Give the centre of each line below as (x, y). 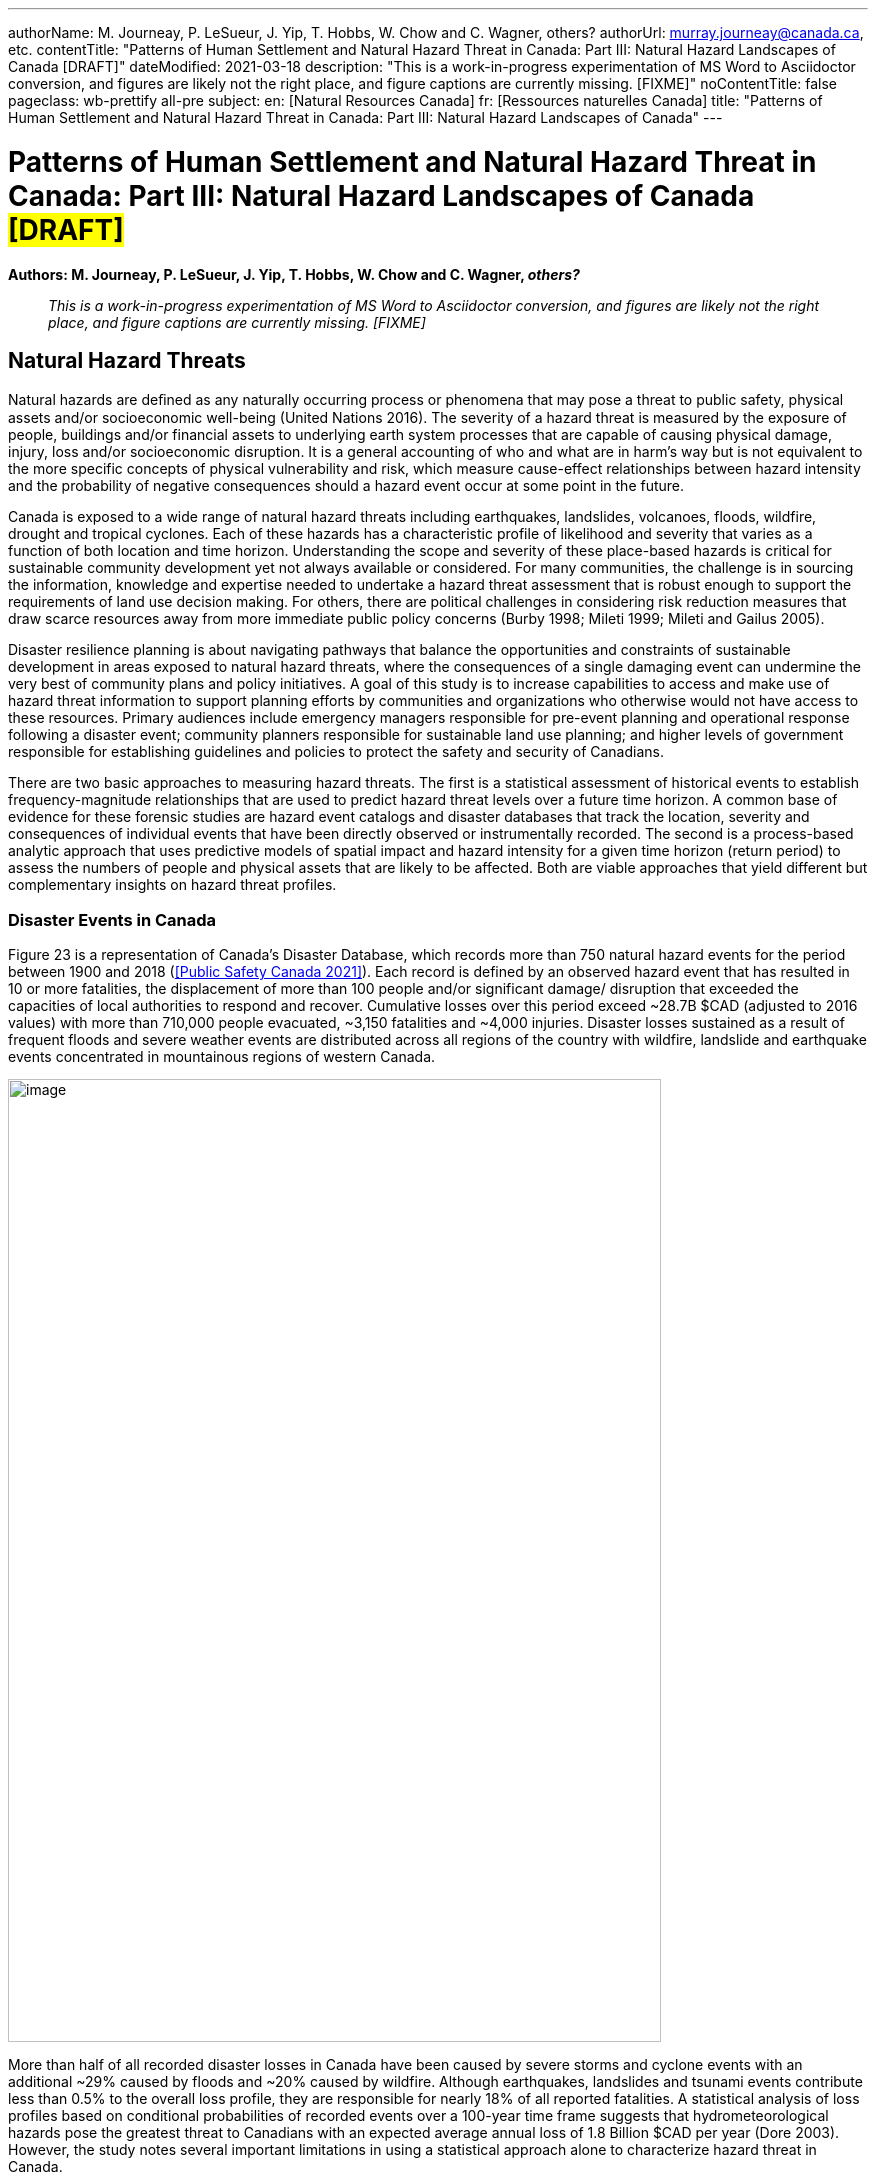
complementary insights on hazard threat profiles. (172, 885)
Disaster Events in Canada (112, 919)
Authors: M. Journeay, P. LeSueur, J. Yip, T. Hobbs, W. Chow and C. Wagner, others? (294, 274)
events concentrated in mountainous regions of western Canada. (222, 1057)
